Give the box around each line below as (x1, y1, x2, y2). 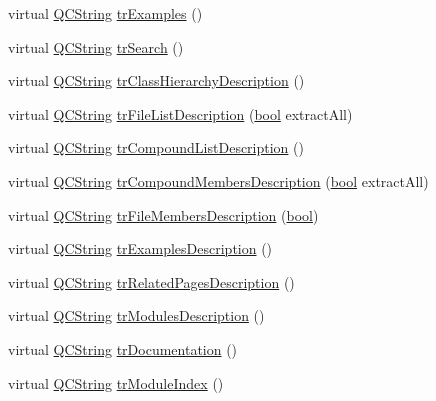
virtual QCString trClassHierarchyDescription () (8, 70, 305, 91)
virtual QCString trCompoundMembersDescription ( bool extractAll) (8, 170, 429, 191)
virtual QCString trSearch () (8, 36, 184, 57)
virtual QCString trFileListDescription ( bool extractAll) (8, 103, 353, 124)
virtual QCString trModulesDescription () (8, 305, 265, 326)
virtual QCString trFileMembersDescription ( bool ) (8, 204, 319, 225)
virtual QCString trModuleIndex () (8, 372, 224, 393)
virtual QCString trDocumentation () (8, 338, 238, 359)
